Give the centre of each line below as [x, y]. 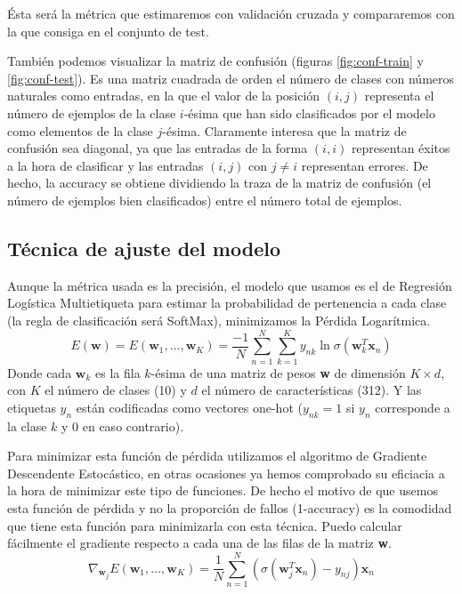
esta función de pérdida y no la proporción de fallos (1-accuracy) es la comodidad [230, 508]
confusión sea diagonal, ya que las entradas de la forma [158, 148]
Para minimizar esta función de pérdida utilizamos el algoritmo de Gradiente [217, 456]
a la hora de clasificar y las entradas [105, 165]
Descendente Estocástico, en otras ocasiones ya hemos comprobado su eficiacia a [226, 473]
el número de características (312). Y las [312, 390]
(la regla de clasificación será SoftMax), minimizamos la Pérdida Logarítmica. [219, 320]
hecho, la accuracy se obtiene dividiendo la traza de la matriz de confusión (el [219, 183]
